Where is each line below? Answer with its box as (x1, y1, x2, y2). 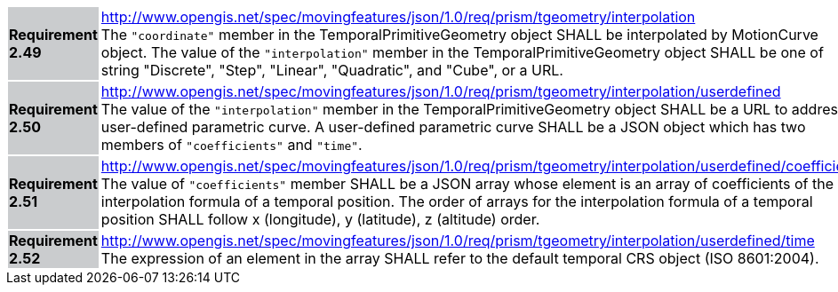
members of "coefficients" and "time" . (100, 136, 363, 154)
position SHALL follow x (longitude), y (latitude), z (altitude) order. (100, 210, 540, 228)
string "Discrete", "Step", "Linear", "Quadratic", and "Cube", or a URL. (100, 61, 563, 79)
